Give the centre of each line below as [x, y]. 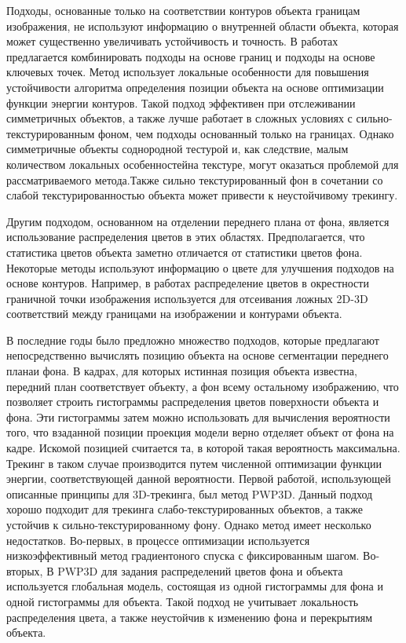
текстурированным [51, 133]
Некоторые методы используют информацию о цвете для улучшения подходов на [200, 267]
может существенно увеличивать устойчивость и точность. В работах [172, 41]
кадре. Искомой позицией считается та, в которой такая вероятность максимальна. [203, 448]
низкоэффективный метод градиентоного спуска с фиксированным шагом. [183, 555]
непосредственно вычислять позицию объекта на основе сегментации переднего [198, 355]
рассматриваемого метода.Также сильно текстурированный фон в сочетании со [195, 179]
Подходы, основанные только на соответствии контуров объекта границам [183, 10]
